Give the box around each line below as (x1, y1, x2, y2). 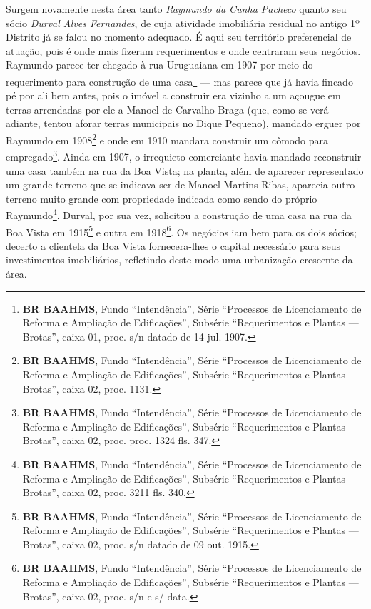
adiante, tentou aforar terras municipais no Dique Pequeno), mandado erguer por (6, 116, 361, 131)
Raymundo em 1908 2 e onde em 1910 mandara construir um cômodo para (6, 131, 328, 147)
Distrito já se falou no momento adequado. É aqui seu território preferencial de (6, 29, 352, 44)
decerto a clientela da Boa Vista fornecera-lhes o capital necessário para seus (6, 238, 340, 253)
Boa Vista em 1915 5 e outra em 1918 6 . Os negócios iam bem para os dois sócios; (6, 222, 357, 239)
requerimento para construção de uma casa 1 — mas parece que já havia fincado (6, 71, 353, 89)
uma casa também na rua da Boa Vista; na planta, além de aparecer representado (6, 163, 364, 178)
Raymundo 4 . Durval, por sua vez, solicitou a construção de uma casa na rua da (6, 206, 352, 222)
